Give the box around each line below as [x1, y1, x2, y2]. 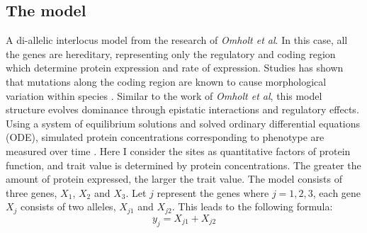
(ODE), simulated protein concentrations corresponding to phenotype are [6, 130, 324, 144]
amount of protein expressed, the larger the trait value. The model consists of [6, 171, 343, 186]
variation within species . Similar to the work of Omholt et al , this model [6, 88, 322, 103]
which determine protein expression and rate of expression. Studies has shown [6, 60, 344, 75]
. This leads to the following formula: [171, 199, 333, 214]
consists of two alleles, [21, 199, 116, 214]
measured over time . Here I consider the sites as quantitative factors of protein [6, 143, 351, 158]
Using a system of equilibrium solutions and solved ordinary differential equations [6, 115, 361, 130]
